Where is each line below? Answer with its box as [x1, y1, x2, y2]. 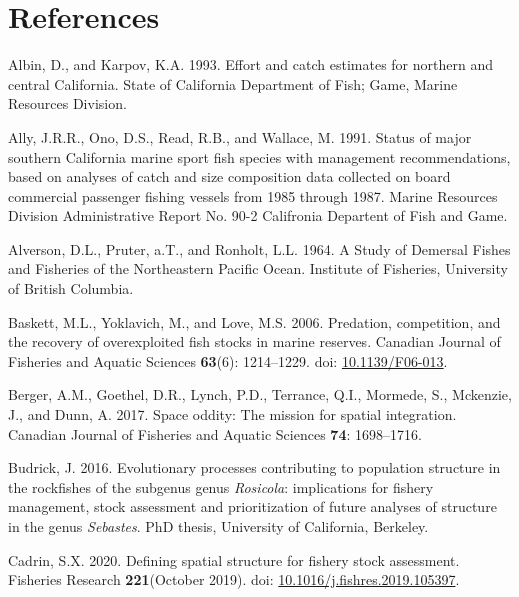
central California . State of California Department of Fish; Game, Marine [8, 73, 458, 94]
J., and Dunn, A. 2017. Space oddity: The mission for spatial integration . [8, 404, 457, 425]
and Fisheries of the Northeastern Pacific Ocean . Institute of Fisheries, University [8, 258, 508, 279]
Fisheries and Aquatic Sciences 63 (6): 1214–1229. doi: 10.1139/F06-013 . [8, 350, 448, 371]
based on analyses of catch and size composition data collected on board [8, 166, 451, 187]
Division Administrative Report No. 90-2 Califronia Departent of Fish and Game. [8, 205, 508, 226]
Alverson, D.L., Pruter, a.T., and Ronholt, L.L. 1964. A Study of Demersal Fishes [8, 238, 511, 259]
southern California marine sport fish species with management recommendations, [8, 146, 511, 167]
